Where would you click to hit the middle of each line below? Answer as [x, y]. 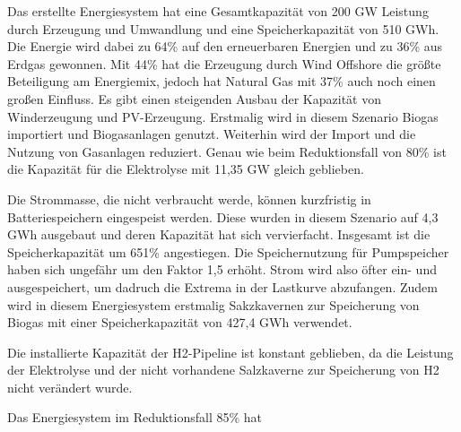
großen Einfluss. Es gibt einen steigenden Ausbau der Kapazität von [194, 98]
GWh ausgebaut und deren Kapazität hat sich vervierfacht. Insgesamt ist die [219, 234]
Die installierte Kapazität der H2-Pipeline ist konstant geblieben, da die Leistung [230, 352]
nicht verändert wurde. [70, 387]
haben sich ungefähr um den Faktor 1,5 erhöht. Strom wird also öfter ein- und [222, 269]
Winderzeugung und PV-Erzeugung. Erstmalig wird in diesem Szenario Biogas [223, 116]
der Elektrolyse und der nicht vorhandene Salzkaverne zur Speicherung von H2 [223, 370]
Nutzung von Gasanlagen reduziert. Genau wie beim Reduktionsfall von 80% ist [227, 151]
